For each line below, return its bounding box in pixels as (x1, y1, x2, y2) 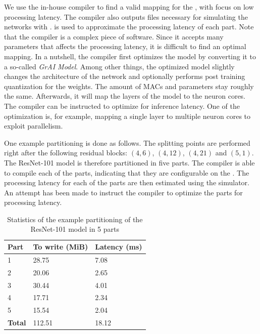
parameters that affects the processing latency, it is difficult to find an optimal (4, 41, 246, 52)
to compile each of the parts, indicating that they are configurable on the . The (4, 167, 249, 178)
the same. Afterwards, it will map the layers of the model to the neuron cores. (4, 91, 246, 101)
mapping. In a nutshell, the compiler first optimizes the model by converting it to (4, 51, 256, 61)
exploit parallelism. (4, 120, 63, 131)
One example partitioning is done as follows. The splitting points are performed (4, 137, 250, 148)
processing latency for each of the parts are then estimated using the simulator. (4, 177, 249, 188)
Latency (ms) (95, 241, 142, 252)
